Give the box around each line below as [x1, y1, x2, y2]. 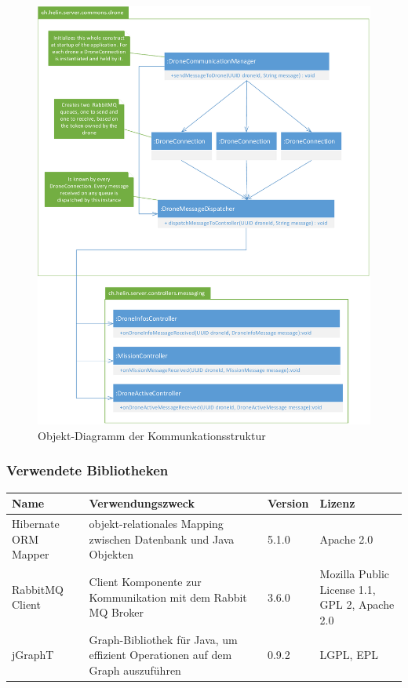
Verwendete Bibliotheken [6, 460, 169, 480]
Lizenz [319, 495, 355, 511]
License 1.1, [319, 581, 376, 597]
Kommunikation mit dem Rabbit [89, 588, 247, 605]
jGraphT [12, 646, 54, 663]
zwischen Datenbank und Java [89, 530, 235, 547]
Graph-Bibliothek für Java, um [89, 631, 238, 647]
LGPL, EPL [319, 646, 378, 663]
